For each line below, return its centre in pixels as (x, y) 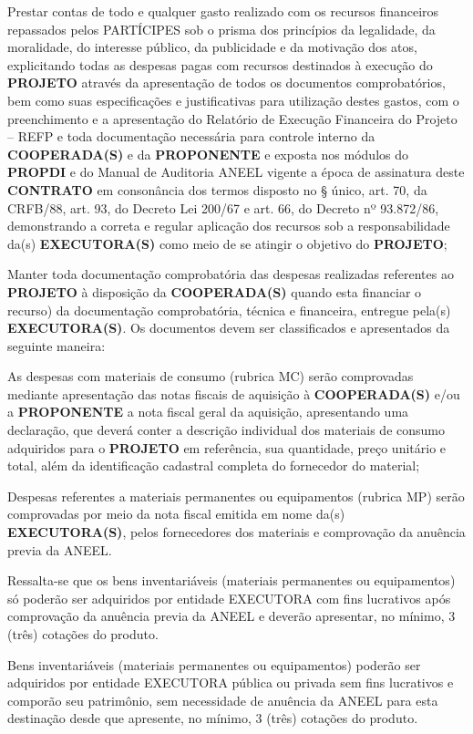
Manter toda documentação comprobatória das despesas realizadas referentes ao (231, 274)
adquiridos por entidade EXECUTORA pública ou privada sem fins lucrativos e (231, 682)
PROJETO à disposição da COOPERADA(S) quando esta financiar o (215, 291)
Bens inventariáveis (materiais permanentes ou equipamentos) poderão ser (214, 664)
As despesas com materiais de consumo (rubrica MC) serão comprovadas (211, 376)
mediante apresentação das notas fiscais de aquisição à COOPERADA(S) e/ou (234, 393)
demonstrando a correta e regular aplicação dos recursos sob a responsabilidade (229, 226)
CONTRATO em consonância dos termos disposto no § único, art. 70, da (217, 189)
